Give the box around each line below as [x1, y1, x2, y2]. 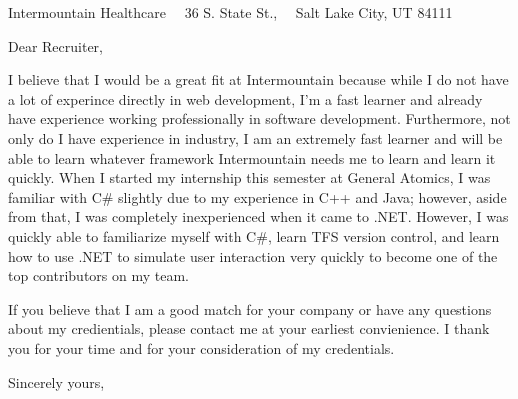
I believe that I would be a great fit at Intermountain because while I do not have [8, 69, 509, 90]
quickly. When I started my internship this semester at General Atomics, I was [8, 167, 491, 188]
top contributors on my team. [8, 265, 189, 286]
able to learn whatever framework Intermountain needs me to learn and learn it [8, 147, 496, 168]
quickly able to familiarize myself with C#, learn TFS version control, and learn [8, 225, 500, 246]
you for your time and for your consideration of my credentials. [8, 337, 395, 358]
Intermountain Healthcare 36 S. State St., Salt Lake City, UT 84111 [8, 2, 453, 22]
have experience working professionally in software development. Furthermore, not [8, 108, 511, 129]
